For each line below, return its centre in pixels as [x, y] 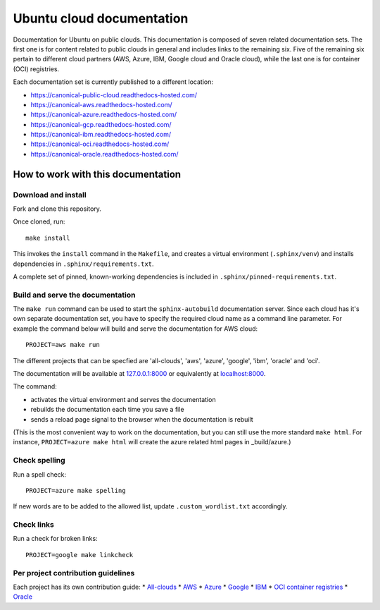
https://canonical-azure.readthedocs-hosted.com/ [104, 115]
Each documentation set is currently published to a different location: [113, 82]
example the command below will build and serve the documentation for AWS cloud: [135, 329]
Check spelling [39, 460]
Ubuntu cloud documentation [101, 18]
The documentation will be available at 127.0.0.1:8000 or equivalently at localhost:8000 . [139, 374]
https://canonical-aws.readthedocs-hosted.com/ [101, 104]
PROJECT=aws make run [63, 345]
